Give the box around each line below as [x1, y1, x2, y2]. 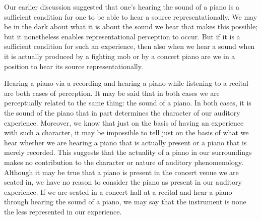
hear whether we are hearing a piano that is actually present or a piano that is [4, 137, 247, 147]
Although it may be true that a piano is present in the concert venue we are [4, 167, 239, 177]
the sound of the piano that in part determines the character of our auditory [4, 107, 240, 118]
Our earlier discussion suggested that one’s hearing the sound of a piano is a [4, 2, 240, 12]
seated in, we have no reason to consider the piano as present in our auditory [4, 177, 242, 187]
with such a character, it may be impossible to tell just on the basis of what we [4, 127, 249, 138]
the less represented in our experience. [4, 206, 122, 216]
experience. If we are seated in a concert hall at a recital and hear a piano [4, 186, 232, 197]
